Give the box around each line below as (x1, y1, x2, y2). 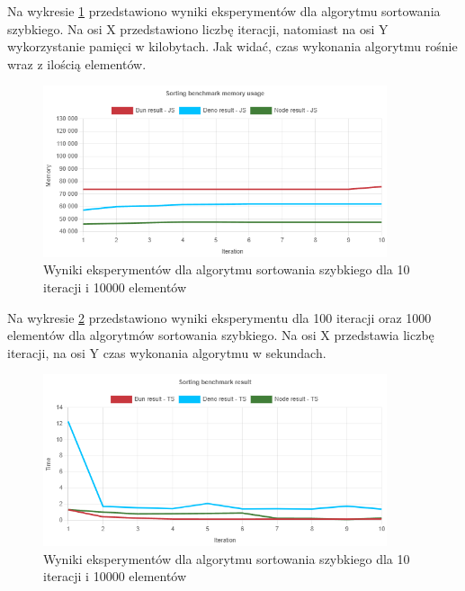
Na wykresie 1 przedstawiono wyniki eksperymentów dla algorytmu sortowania (7, 2, 441, 20)
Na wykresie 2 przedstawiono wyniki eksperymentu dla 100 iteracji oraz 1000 (7, 308, 432, 327)
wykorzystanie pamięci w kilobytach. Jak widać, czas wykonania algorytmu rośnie (7, 37, 458, 56)
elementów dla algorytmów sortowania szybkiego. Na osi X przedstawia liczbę (7, 326, 434, 345)
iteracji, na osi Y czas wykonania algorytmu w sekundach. (7, 343, 326, 362)
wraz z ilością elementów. (7, 54, 147, 73)
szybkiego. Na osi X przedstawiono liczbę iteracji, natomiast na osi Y (7, 19, 389, 38)
